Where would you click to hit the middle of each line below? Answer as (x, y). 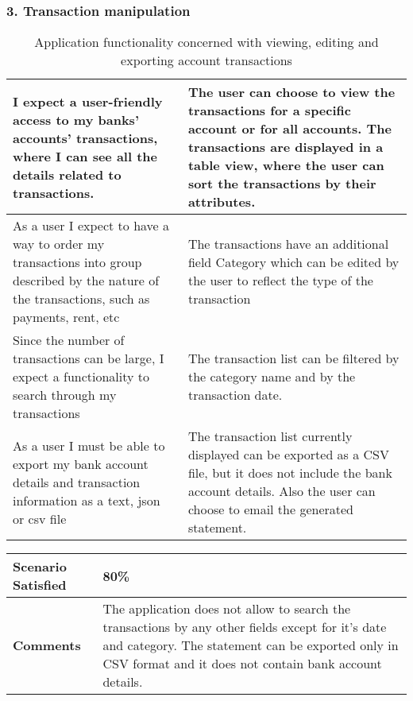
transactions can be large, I (89, 358)
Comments (47, 645)
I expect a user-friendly (88, 101)
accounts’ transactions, (85, 137)
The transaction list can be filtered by (293, 358)
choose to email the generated (271, 509)
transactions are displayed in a (286, 147)
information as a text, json (87, 500)
